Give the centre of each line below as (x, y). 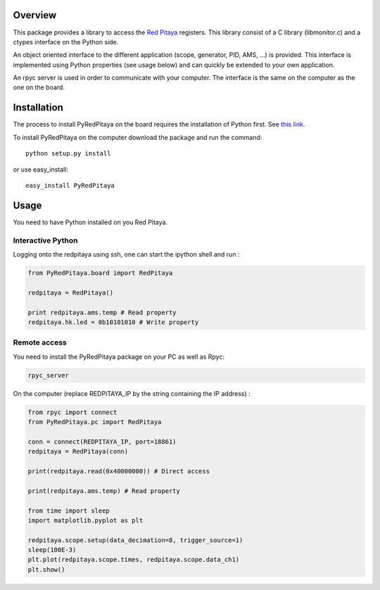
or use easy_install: (40, 169)
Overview (35, 15)
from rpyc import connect (72, 412)
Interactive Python (45, 241)
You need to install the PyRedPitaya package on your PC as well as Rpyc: (119, 357)
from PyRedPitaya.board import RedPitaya (100, 273)
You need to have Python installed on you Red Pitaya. (90, 222)
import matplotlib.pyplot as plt (85, 520)
